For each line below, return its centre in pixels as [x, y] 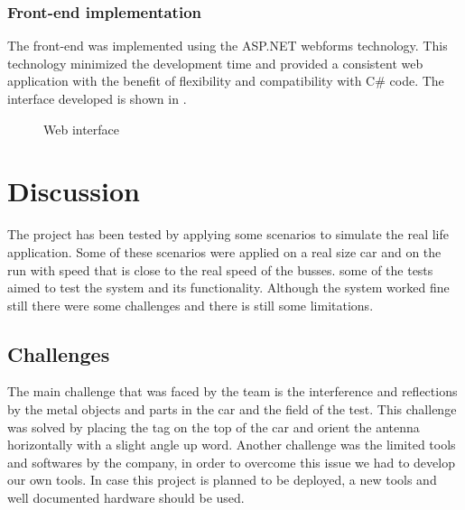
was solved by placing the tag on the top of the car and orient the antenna [214, 427]
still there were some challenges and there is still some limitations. [191, 305]
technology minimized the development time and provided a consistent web [215, 63]
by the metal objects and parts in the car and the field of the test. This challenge [232, 409]
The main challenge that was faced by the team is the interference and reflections [232, 391]
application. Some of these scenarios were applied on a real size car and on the [224, 251]
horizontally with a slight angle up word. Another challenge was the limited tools [232, 445]
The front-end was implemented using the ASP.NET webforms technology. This [228, 46]
